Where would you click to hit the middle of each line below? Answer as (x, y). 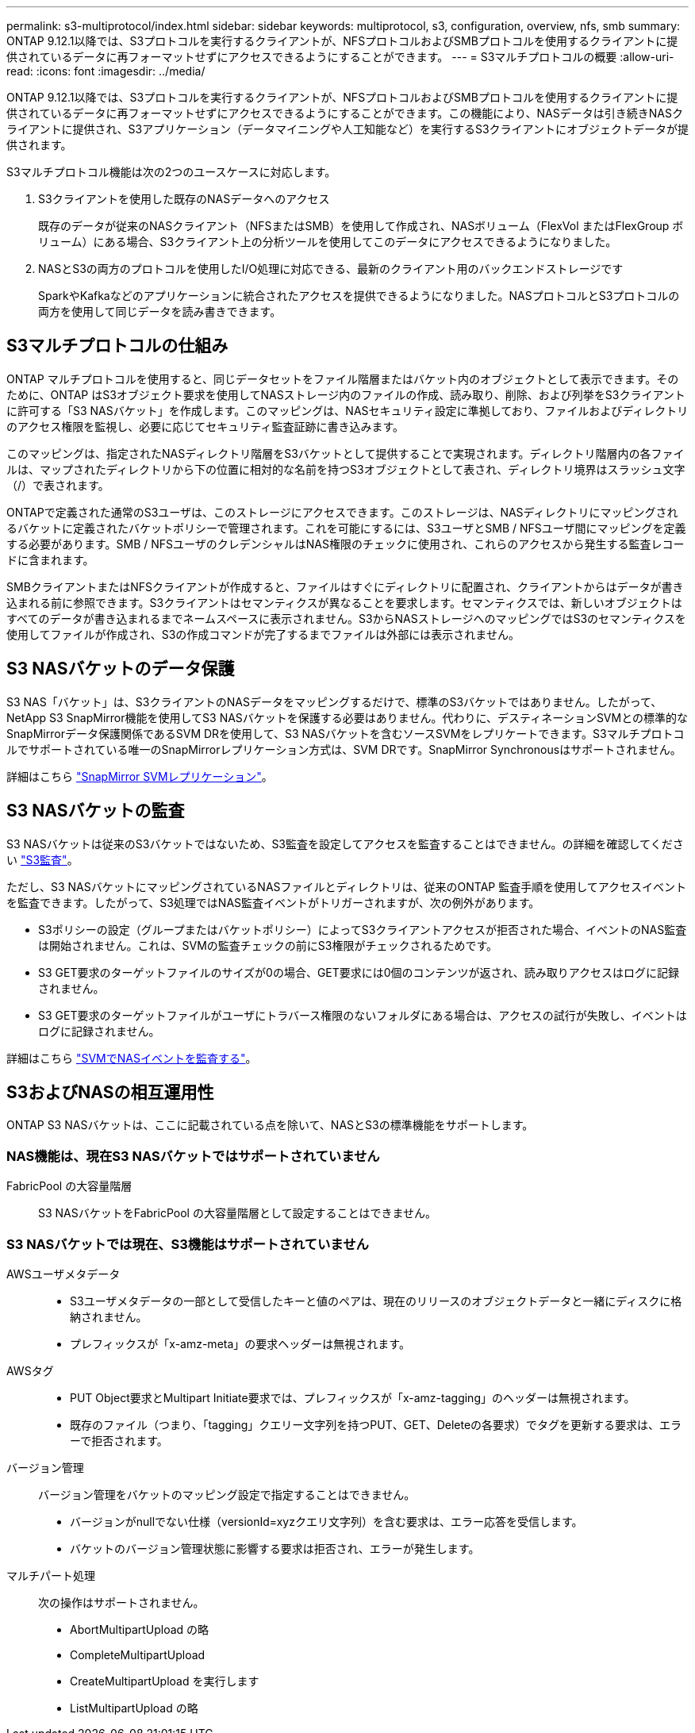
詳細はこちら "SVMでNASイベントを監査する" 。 (132, 1058)
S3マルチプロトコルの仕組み (117, 346)
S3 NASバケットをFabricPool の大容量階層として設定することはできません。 (238, 1213)
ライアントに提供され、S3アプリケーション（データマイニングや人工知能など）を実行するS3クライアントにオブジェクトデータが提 (347, 129)
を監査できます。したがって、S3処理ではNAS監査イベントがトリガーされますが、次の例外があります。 (273, 902)
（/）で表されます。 (58, 485)
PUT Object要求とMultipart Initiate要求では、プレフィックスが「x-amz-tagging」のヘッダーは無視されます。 (353, 1397)
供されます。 (39, 145)
